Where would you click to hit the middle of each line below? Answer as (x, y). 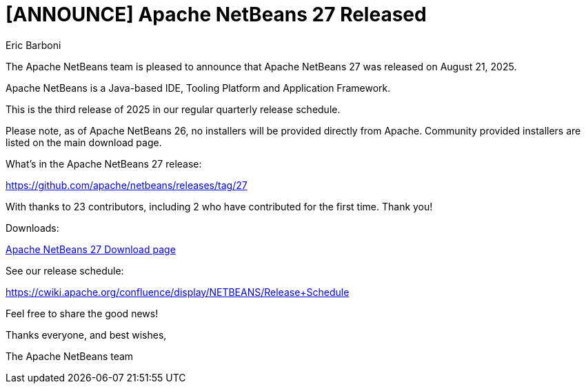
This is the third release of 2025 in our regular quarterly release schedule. (173, 109)
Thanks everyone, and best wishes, (86, 335)
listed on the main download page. (84, 142)
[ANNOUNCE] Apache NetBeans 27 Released (216, 14)
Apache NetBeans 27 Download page (91, 249)
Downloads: (32, 228)
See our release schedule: (65, 270)
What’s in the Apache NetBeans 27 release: (104, 163)
